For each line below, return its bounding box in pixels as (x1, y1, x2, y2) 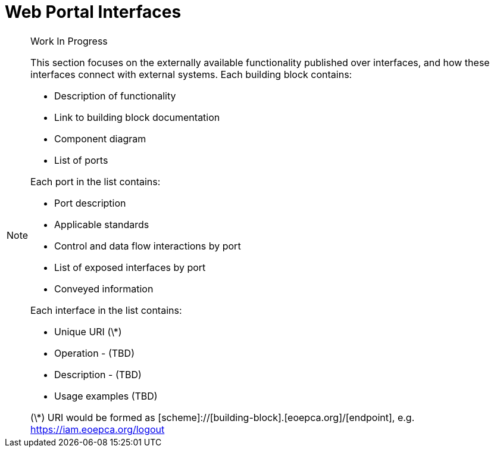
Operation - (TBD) (54, 347, 135, 359)
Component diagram (54, 132, 146, 145)
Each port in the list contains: (30, 175, 161, 188)
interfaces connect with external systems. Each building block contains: (30, 68, 352, 80)
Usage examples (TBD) (54, 389, 158, 402)
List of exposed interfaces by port (54, 261, 206, 273)
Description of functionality (54, 89, 176, 102)
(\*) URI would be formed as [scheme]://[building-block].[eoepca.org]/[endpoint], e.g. (30, 411, 415, 423)
